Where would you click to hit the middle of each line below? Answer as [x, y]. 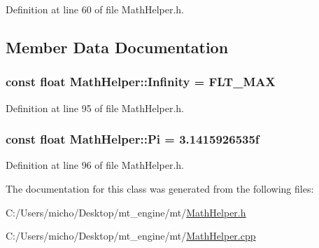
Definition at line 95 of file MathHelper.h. [95, 108]
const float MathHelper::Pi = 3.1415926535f [133, 139]
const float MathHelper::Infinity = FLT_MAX [141, 82]
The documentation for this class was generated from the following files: [160, 188]
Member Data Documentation [117, 47]
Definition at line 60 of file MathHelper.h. [95, 9]
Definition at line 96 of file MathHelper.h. [95, 165]
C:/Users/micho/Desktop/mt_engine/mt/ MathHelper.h [126, 212]
